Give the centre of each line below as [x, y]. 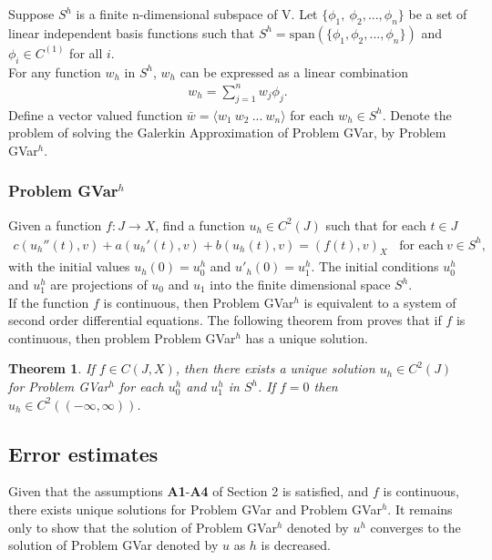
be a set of [438, 14]
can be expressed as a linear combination [294, 71]
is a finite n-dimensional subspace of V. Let [197, 14]
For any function [55, 71]
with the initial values [69, 266]
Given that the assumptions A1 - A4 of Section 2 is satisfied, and [189, 491]
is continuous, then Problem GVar [199, 302]
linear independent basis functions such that [132, 32]
